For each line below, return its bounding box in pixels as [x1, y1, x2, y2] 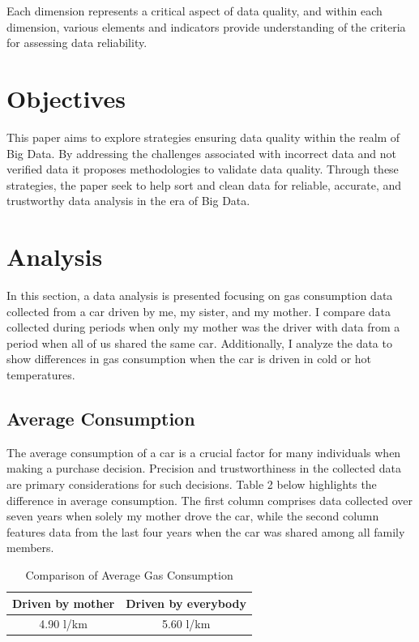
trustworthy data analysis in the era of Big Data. [6, 192, 250, 209]
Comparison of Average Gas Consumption [25, 566, 233, 583]
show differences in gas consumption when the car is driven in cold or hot [6, 350, 372, 367]
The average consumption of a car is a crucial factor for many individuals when [6, 443, 401, 460]
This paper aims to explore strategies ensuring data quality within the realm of [6, 128, 400, 145]
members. [6, 539, 54, 556]
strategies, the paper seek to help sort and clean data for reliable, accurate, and [6, 176, 402, 193]
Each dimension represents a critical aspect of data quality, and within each [6, 2, 383, 19]
